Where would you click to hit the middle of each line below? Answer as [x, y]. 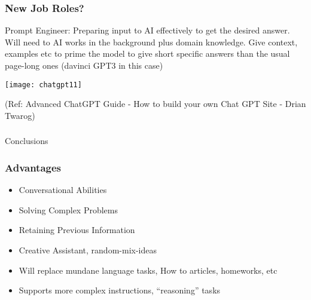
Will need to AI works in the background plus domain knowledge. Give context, [151, 42]
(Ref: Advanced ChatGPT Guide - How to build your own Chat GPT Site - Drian [155, 104]
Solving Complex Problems [68, 209]
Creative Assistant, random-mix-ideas [88, 250]
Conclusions [27, 141]
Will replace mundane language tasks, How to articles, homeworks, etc [148, 270]
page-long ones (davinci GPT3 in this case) [84, 65]
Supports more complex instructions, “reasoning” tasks [120, 290]
